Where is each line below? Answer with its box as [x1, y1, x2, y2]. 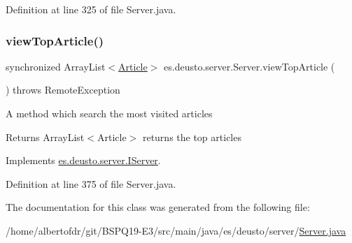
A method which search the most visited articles [6, 106, 213, 120]
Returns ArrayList [6, 129, 85, 144]
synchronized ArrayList [6, 59, 106, 73]
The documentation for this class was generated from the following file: [6, 200, 310, 214]
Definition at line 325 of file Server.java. [6, 2, 176, 16]
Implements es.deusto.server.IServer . [6, 153, 161, 168]
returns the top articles [142, 129, 241, 144]
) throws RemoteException [6, 82, 120, 97]
